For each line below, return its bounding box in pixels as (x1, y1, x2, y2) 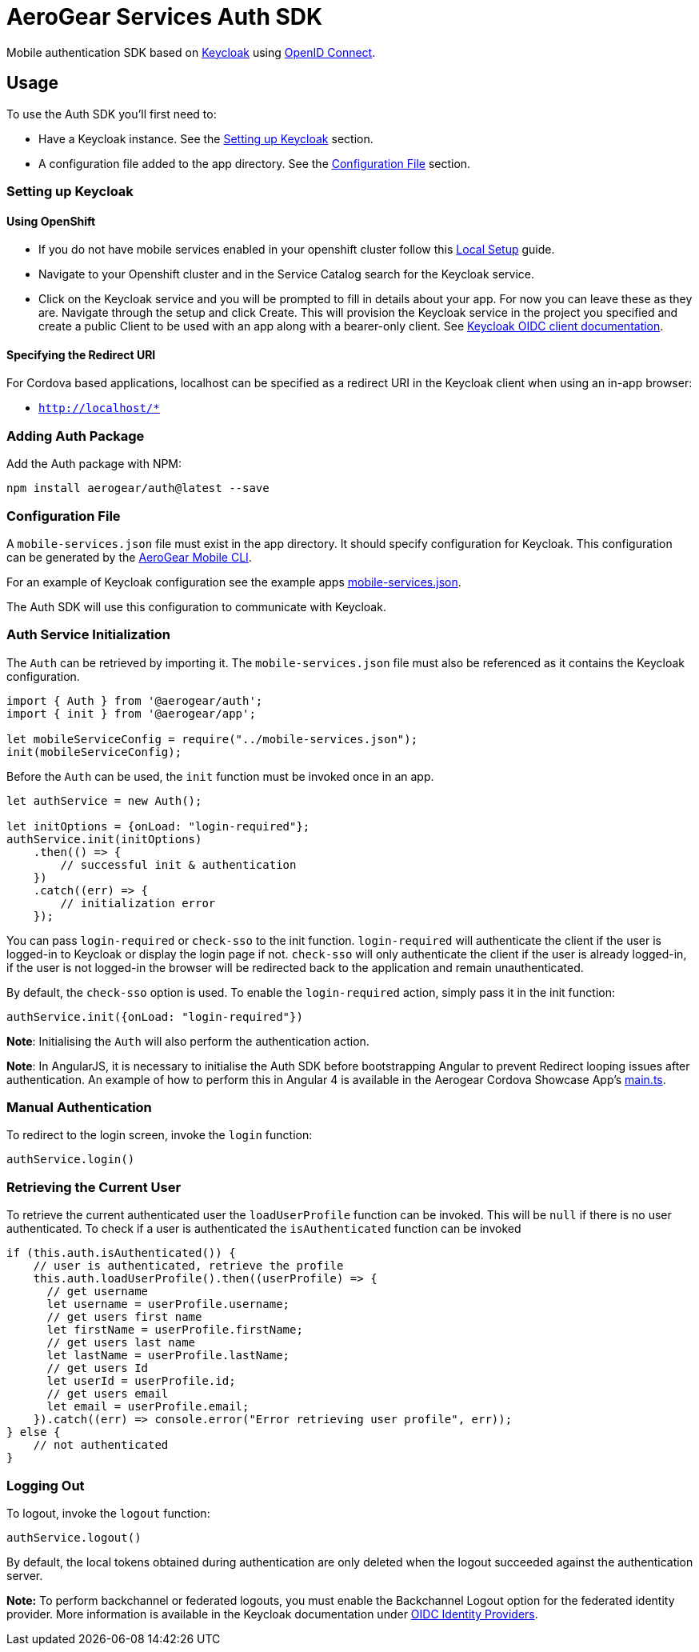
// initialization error (60, 896, 216, 910)
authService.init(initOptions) (6, 832, 202, 846)
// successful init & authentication (60, 858, 297, 871)
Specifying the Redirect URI (6, 347, 156, 362)
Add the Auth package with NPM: (6, 457, 182, 471)
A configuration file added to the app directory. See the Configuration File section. (38, 156, 471, 170)
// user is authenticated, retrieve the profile (33, 1259, 344, 1273)
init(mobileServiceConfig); (6, 745, 182, 758)
